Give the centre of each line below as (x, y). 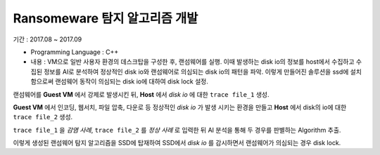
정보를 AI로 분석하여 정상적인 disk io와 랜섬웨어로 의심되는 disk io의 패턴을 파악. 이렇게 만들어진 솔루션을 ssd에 (196, 72)
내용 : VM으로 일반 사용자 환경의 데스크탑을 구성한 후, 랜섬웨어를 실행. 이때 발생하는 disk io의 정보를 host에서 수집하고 (192, 62)
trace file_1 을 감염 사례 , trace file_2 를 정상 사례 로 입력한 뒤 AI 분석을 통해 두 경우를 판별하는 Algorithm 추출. (177, 130)
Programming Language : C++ (75, 52)
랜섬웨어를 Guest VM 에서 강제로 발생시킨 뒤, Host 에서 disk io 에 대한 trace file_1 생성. (141, 94)
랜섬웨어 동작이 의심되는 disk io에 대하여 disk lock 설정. (132, 81)
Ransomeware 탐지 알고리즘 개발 (106, 18)
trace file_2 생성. (43, 117)
